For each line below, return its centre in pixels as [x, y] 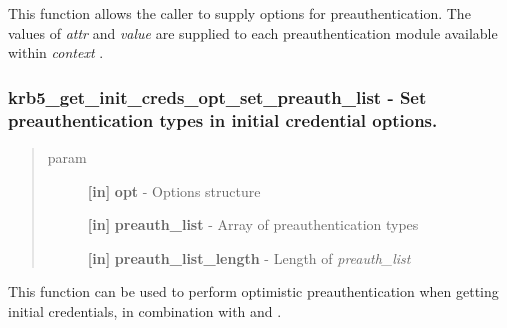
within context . [56, 52]
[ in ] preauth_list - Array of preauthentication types [253, 224]
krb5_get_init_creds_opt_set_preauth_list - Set [217, 96]
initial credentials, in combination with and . [145, 310]
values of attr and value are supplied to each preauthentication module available [253, 32]
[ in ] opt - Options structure [174, 190]
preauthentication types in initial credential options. [223, 119]
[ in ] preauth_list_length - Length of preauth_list [249, 257]
